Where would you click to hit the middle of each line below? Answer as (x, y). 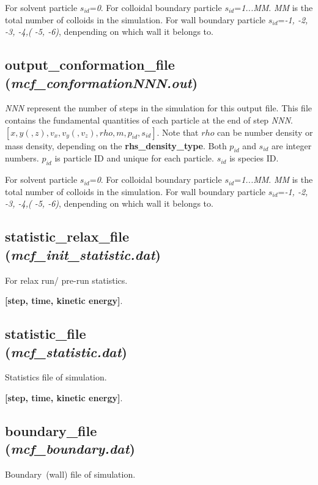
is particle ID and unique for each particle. (134, 158)
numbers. (22, 158)
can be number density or (265, 132)
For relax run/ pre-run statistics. (66, 280)
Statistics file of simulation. (56, 377)
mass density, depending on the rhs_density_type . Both (116, 145)
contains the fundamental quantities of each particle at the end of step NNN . (149, 120)
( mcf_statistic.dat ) (66, 351)
